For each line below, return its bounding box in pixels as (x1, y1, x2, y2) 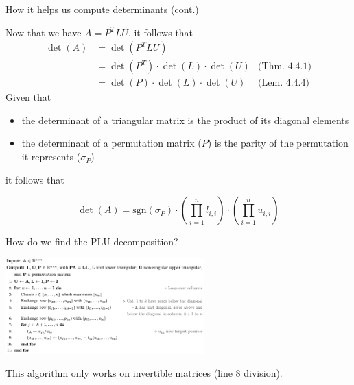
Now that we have (5, 25, 82, 39)
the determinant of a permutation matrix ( (21, 136, 202, 150)
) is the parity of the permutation (207, 136, 349, 150)
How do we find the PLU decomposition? (5, 234, 178, 249)
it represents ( (21, 149, 81, 164)
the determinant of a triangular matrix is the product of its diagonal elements (21, 112, 349, 127)
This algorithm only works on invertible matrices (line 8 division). (5, 366, 283, 380)
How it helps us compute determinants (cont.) (5, 2, 199, 16)
